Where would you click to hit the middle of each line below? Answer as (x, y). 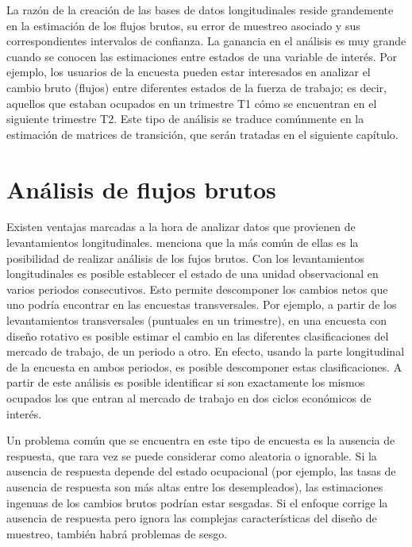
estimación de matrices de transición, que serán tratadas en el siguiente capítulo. (202, 134)
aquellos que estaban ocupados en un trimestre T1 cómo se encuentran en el (192, 103)
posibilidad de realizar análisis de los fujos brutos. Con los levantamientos (186, 258)
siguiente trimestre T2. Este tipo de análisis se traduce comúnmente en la (185, 119)
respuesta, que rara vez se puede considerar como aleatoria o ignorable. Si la (192, 455)
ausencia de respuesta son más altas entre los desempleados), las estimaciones (195, 486)
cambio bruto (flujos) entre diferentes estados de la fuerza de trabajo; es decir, (196, 87)
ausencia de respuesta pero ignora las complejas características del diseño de (192, 518)
